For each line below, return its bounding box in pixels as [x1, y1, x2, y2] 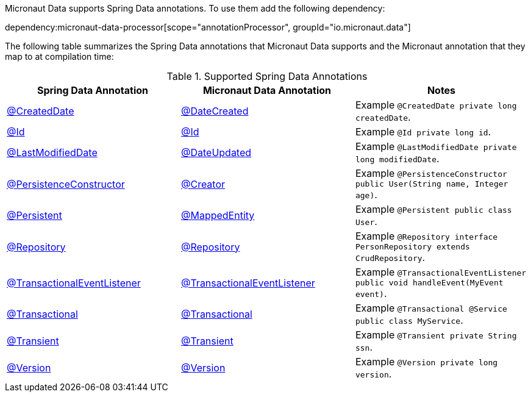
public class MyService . [355, 314, 463, 326]
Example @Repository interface [355, 230, 498, 242]
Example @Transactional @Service [355, 302, 507, 314]
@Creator [180, 177, 226, 190]
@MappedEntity [180, 209, 255, 221]
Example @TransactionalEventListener [355, 266, 527, 278]
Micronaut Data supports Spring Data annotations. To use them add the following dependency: [5, 3, 385, 13]
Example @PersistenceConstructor [355, 167, 507, 179]
